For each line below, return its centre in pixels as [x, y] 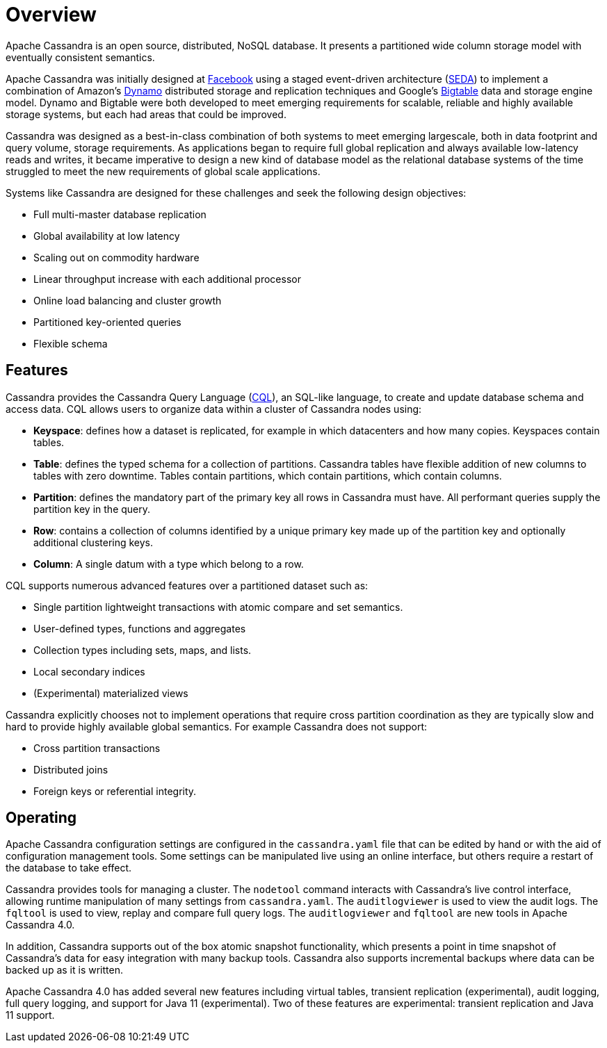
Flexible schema [71, 343]
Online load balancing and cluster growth [128, 300]
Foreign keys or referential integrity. [115, 791]
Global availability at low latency [107, 236]
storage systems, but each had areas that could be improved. [146, 114]
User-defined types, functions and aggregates [140, 628]
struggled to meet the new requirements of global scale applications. [163, 171]
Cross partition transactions [97, 748]
